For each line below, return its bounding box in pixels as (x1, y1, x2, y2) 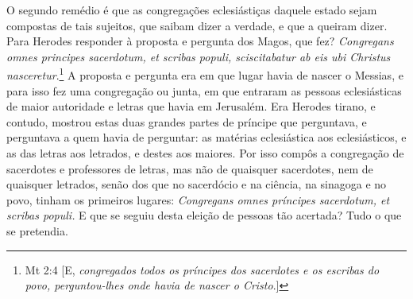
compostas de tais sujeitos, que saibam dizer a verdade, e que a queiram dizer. (6, 17, 388, 33)
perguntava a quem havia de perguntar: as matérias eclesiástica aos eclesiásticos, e (6, 129, 407, 146)
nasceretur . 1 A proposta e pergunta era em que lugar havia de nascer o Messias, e (6, 64, 403, 83)
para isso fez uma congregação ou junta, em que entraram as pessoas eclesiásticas (6, 82, 402, 99)
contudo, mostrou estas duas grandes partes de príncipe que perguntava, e (6, 113, 367, 130)
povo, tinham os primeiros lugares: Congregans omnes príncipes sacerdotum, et (6, 191, 390, 208)
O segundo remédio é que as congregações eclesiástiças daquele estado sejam (6, 2, 377, 17)
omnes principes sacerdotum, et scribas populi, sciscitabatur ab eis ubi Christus (6, 48, 391, 64)
